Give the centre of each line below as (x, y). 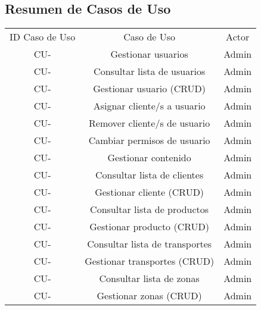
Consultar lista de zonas (149, 278)
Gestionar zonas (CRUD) (149, 296)
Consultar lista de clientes (150, 175)
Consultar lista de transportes (150, 244)
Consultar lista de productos (150, 209)
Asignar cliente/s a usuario (149, 106)
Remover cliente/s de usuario (150, 123)
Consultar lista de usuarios (150, 71)
